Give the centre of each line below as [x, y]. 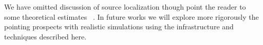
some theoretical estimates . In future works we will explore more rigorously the [131, 16]
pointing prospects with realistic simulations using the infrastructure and [119, 27]
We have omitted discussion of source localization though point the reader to [125, 7]
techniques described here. [45, 36]
